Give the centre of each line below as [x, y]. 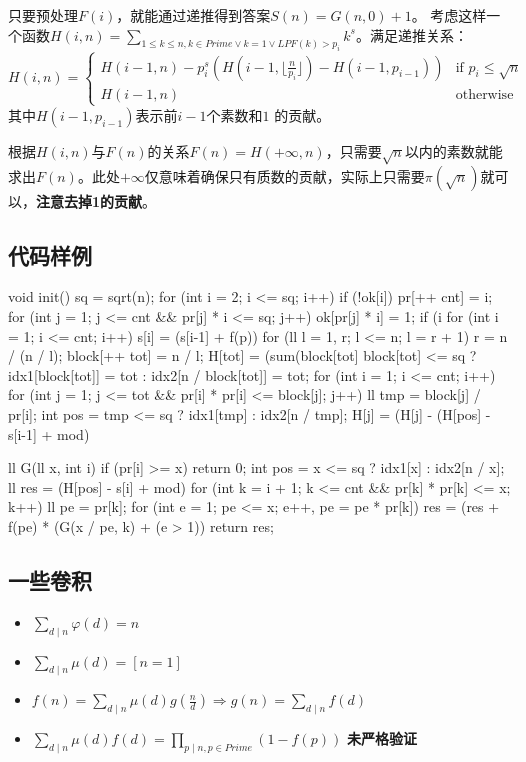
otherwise [484, 94]
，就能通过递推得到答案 [193, 15]
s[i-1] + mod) [49, 433]
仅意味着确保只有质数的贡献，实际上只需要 [284, 175]
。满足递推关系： [411, 34]
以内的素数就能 [453, 150]
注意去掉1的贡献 [89, 200]
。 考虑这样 [449, 15]
